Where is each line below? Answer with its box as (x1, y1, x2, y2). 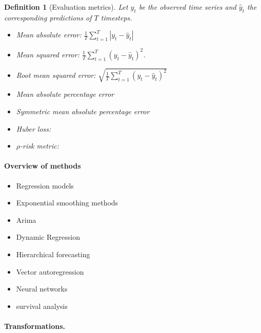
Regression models (16, 180, 74, 191)
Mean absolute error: (16, 29, 82, 40)
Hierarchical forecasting (16, 248, 90, 259)
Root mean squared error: (16, 70, 96, 80)
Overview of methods (4, 160, 81, 171)
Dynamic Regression (16, 232, 81, 242)
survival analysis (16, 300, 68, 311)
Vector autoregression (16, 266, 84, 277)
